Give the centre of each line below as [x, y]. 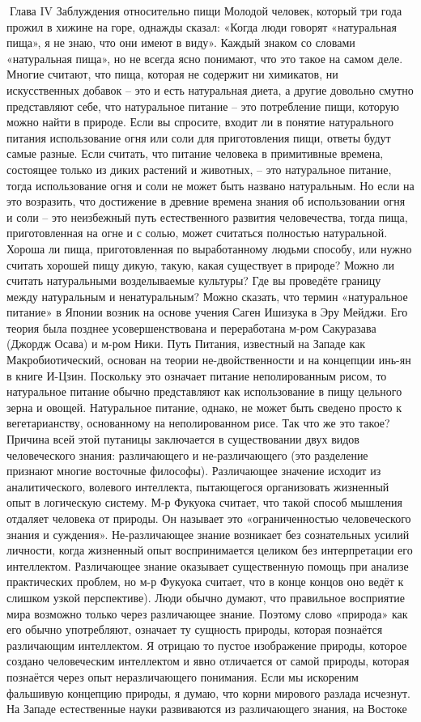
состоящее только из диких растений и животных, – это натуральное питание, [199, 169]
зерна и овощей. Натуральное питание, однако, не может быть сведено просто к [204, 407]
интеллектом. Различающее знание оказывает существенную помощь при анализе [208, 565]
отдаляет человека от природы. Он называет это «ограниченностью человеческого [209, 518]
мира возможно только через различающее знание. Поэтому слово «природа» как [207, 613]
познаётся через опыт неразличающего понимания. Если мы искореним [183, 676]
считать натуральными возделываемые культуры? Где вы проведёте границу [194, 280]
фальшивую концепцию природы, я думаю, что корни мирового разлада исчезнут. [209, 692]
